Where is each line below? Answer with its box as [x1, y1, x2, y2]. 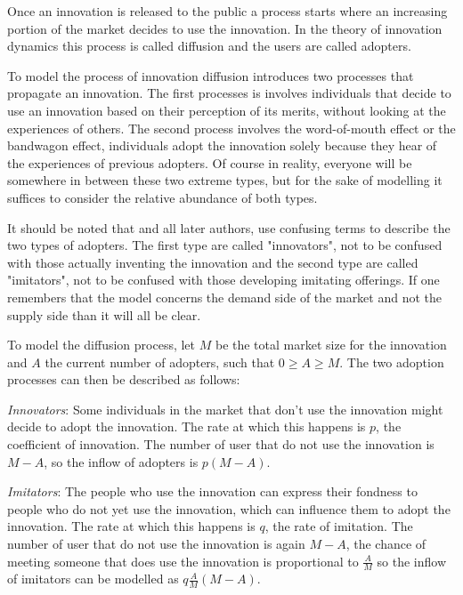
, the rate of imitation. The [264, 517, 413, 535]
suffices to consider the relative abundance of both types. [7, 188, 318, 206]
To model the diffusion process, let [7, 335, 196, 354]
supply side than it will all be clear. [7, 305, 201, 324]
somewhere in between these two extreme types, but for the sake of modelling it [7, 171, 443, 189]
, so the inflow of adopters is [44, 452, 199, 470]
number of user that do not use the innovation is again [7, 535, 305, 553]
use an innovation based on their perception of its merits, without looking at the [7, 101, 446, 119]
